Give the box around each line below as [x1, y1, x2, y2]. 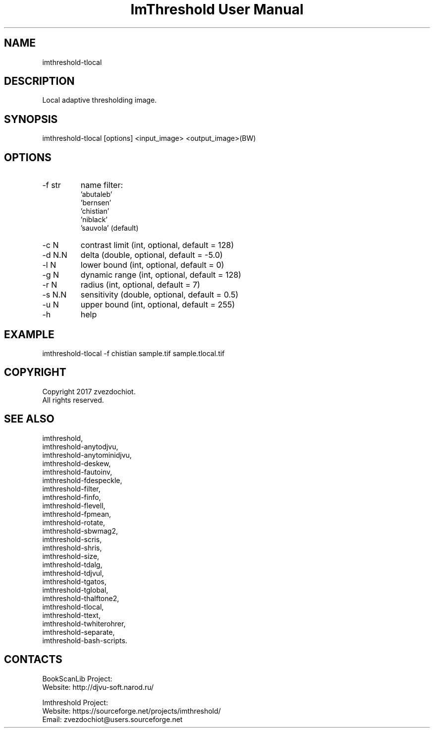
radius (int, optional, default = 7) [80, 280, 200, 290]
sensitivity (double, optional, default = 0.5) [80, 290, 239, 300]
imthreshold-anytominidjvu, [42, 450, 132, 459]
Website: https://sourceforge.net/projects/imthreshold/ [42, 706, 221, 715]
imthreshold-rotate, [42, 518, 106, 527]
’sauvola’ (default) [80, 224, 139, 233]
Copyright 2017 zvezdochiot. [42, 387, 136, 396]
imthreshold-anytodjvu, [42, 442, 118, 451]
